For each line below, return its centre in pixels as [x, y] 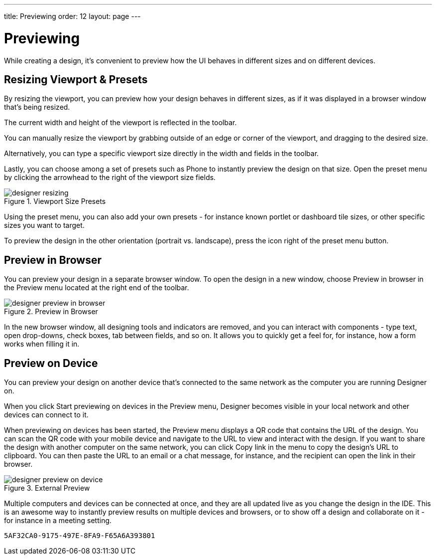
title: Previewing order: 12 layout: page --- [72, 16]
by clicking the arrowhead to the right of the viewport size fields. [110, 178]
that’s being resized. [37, 107]
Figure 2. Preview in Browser [51, 312]
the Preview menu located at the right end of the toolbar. [97, 288]
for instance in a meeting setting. [58, 521]
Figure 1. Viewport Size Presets [55, 201]
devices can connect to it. [46, 415]
